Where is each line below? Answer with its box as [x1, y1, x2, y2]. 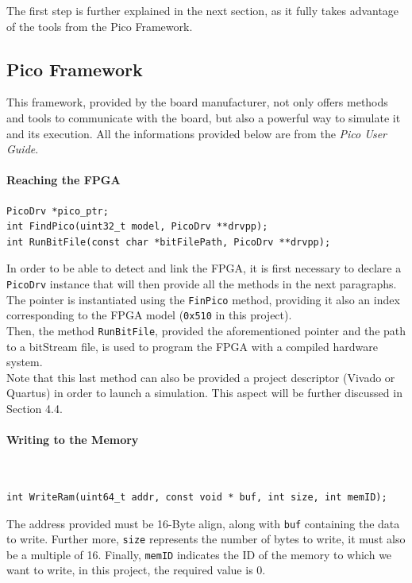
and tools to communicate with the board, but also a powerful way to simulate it [6, 109, 401, 125]
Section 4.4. [6, 400, 63, 416]
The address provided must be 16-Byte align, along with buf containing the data [6, 515, 400, 531]
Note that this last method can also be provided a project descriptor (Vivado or [6, 369, 395, 385]
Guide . [6, 141, 39, 157]
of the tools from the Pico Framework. [6, 17, 193, 34]
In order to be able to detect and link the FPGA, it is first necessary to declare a [6, 260, 402, 276]
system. [6, 353, 43, 370]
